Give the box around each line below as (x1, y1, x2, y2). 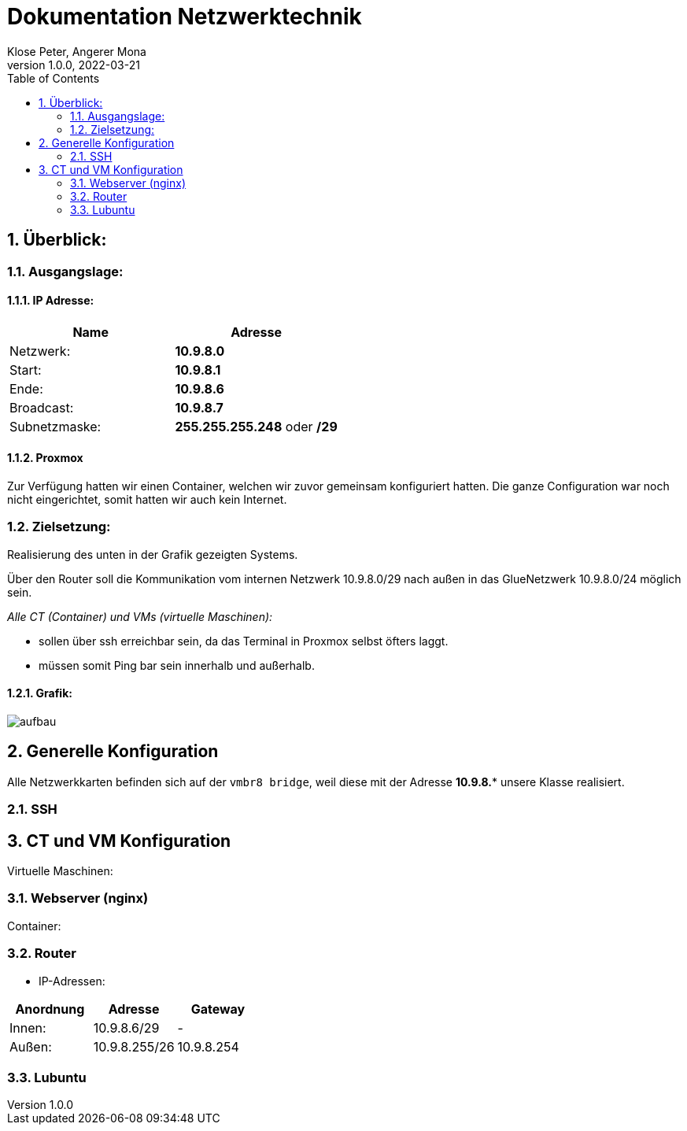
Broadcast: (9, 399, 74, 416)
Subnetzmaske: (9, 418, 102, 434)
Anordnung (15, 1000, 85, 1017)
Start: (9, 361, 42, 378)
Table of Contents (7, 71, 100, 85)
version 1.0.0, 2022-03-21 (7, 57, 140, 72)
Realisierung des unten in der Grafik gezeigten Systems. (7, 547, 298, 561)
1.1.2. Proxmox (7, 451, 83, 465)
